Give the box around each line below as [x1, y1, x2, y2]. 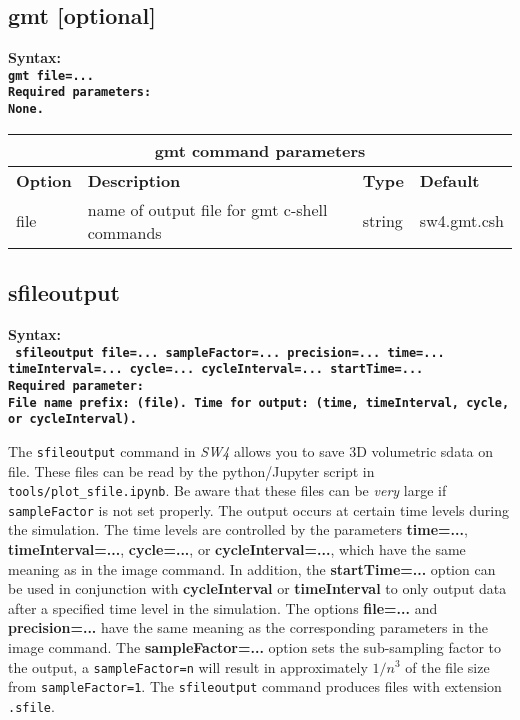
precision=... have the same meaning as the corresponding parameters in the [8, 617, 488, 638]
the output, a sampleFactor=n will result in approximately [8, 656, 368, 677]
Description [87, 168, 181, 192]
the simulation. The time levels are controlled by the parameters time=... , [8, 519, 468, 540]
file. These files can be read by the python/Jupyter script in [8, 460, 375, 481]
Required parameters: [8, 85, 152, 100]
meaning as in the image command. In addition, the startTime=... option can [8, 558, 496, 579]
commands [87, 220, 162, 244]
